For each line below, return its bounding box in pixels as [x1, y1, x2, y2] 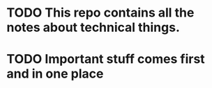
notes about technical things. [6, 19, 181, 35]
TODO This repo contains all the [6, 5, 195, 21]
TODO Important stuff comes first [6, 51, 205, 67]
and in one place [6, 66, 104, 82]
